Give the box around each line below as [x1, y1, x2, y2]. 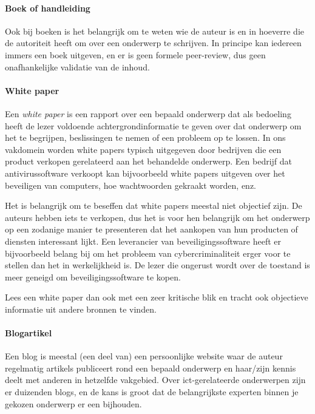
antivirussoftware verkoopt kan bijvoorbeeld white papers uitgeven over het [5, 166, 285, 179]
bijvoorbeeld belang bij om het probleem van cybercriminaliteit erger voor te [5, 246, 291, 259]
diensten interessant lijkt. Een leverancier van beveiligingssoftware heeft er [5, 234, 281, 247]
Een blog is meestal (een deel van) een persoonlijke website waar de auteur [5, 350, 283, 362]
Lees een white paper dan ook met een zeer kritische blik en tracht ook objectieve [5, 291, 308, 304]
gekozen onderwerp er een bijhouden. [5, 397, 142, 410]
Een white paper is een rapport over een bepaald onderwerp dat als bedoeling [5, 107, 291, 120]
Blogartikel [5, 327, 52, 339]
